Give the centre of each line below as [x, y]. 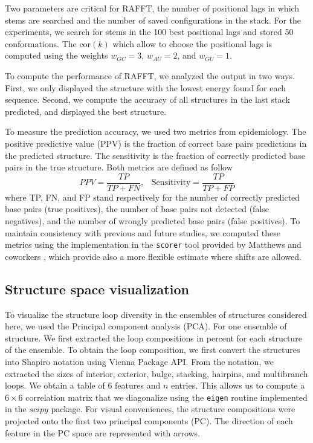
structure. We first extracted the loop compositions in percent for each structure [153, 338]
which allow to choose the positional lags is [192, 43]
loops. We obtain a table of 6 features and [83, 385]
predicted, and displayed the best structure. [86, 111]
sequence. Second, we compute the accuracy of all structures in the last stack [147, 99]
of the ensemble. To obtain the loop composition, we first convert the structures [153, 350]
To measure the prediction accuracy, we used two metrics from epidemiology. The [156, 131]
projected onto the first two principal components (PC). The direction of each [149, 421]
